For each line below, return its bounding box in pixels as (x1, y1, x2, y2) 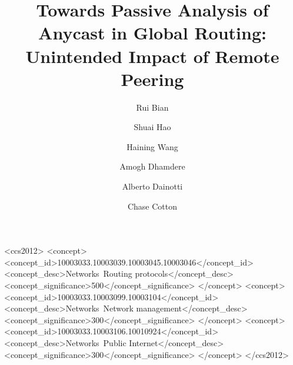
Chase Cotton (127, 200, 178, 212)
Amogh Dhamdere (119, 160, 185, 172)
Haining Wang (126, 140, 178, 152)
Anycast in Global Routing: (38, 21, 267, 45)
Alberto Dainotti (122, 180, 183, 193)
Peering (121, 67, 184, 91)
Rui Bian (136, 101, 169, 113)
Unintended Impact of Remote (25, 44, 279, 68)
